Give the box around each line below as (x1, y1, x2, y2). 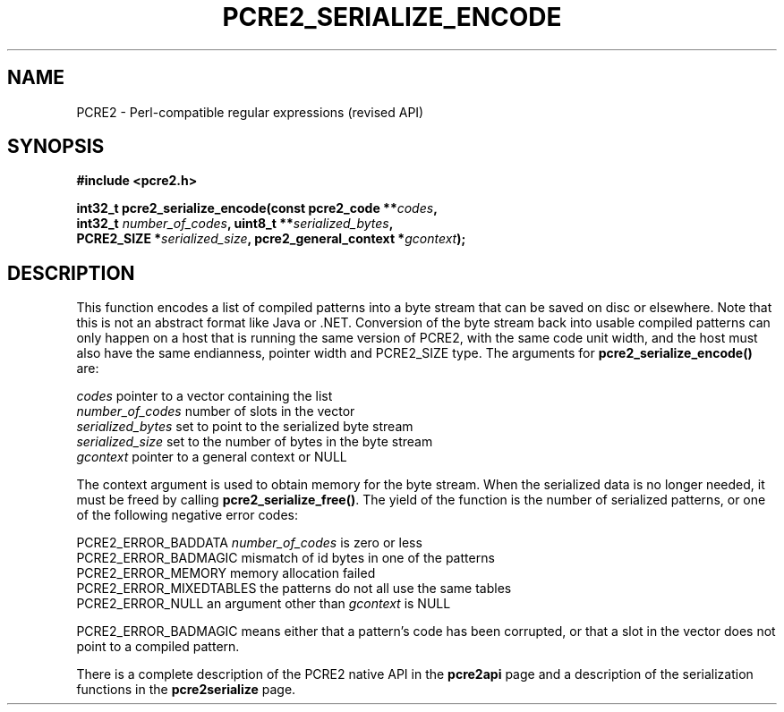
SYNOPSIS (7, 135, 105, 158)
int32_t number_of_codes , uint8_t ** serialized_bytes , (76, 216, 394, 232)
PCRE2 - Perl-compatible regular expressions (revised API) (76, 104, 424, 120)
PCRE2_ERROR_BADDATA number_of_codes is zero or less (76, 535, 422, 551)
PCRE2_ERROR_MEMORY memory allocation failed (76, 565, 376, 581)
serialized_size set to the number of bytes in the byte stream (76, 434, 433, 450)
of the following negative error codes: (76, 507, 298, 523)
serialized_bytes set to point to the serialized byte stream (76, 419, 413, 435)
